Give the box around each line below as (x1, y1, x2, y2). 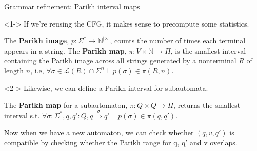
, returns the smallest (173, 99, 241, 110)
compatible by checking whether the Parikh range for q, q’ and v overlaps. (4, 137, 238, 147)
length (4, 65, 24, 75)
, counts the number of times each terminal (110, 35, 246, 46)
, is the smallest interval (170, 45, 246, 56)
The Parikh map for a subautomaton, (4, 99, 128, 110)
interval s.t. (4, 110, 40, 120)
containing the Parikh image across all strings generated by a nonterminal (4, 55, 236, 66)
